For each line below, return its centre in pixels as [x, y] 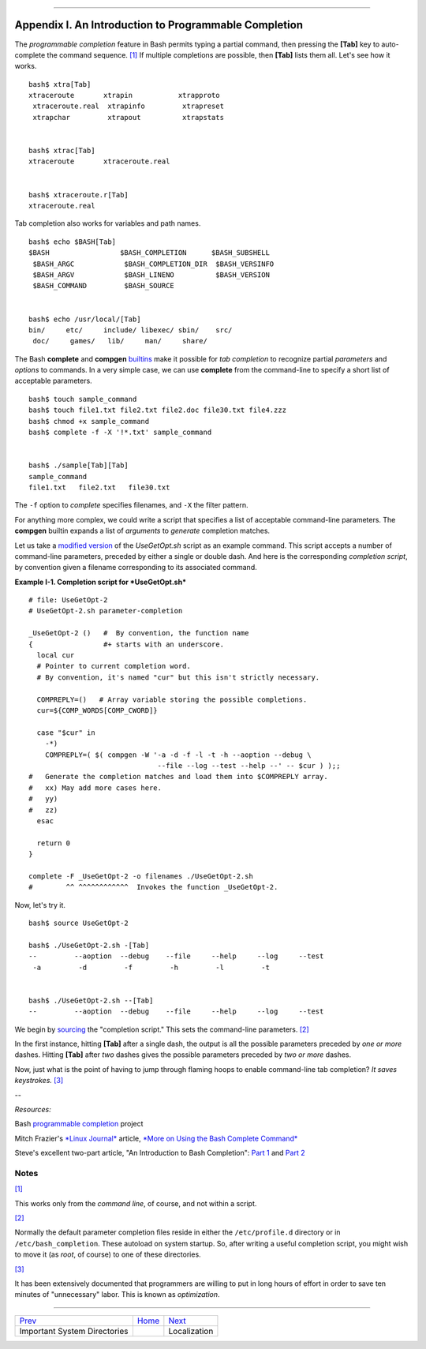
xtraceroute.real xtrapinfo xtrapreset [129, 106]
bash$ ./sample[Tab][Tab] [79, 465]
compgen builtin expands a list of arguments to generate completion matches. [142, 531]
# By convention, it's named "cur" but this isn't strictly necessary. [178, 677]
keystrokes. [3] [39, 1081]
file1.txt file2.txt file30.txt [99, 487]
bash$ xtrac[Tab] [62, 151]
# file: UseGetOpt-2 [68, 600]
